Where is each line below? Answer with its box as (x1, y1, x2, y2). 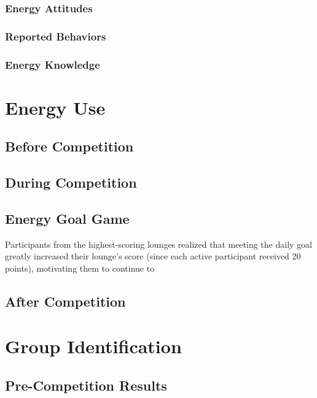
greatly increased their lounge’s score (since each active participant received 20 (5, 250, 301, 262)
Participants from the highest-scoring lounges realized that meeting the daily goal (5, 237, 312, 250)
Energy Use (5, 94, 106, 120)
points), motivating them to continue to (5, 261, 155, 274)
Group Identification (5, 334, 182, 359)
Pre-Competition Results (5, 376, 167, 394)
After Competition (5, 291, 126, 310)
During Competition (5, 173, 137, 192)
